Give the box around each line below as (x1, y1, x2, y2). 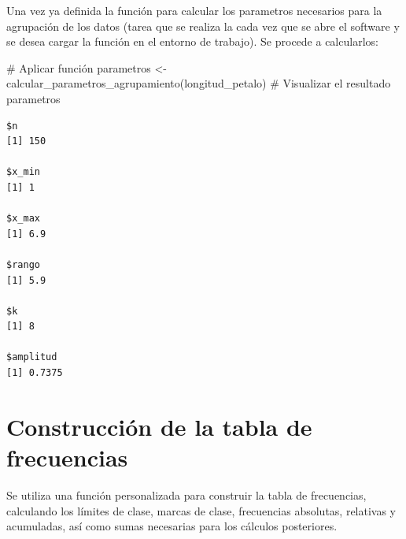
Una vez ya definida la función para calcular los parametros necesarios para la (6, 2, 382, 18)
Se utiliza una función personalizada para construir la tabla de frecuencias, (6, 486, 367, 503)
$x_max (6, 213, 40, 225)
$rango (6, 258, 40, 270)
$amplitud (6, 351, 57, 363)
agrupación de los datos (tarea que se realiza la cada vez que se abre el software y (6, 17, 400, 34)
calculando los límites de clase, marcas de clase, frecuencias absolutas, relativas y (6, 502, 397, 519)
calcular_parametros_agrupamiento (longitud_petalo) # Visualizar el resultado (6, 75, 391, 91)
